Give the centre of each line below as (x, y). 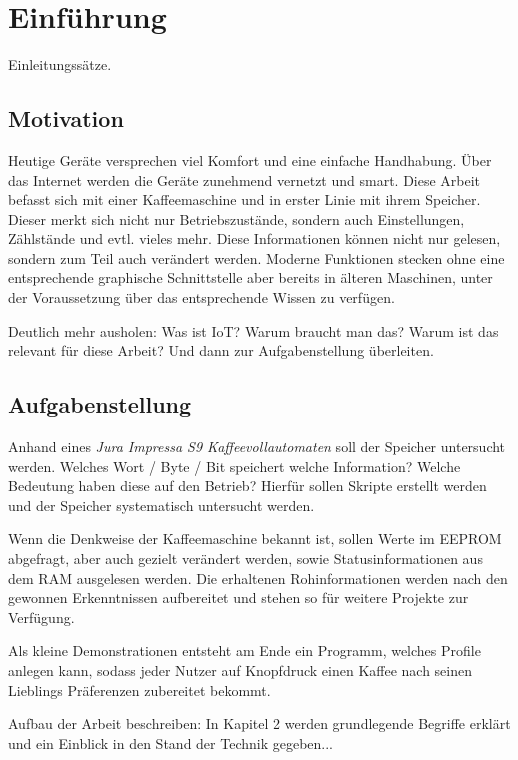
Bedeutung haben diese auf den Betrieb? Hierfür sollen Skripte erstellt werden (247, 485)
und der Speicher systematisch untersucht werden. (161, 504)
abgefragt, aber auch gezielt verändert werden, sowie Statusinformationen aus (245, 558)
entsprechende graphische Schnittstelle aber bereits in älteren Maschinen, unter (250, 277)
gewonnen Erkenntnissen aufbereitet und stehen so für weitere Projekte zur (238, 597)
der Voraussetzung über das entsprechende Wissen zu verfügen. (201, 297)
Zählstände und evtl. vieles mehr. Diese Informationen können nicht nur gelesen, (254, 238)
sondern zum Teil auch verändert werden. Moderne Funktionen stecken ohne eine (256, 257)
